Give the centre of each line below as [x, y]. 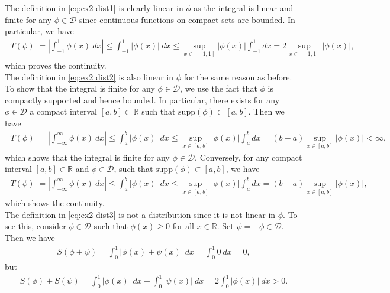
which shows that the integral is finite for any [87, 157]
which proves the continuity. [56, 65]
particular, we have [39, 31]
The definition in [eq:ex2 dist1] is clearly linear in [94, 8]
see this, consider [36, 226]
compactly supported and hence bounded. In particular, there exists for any [142, 100]
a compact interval [63, 111]
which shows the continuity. [55, 203]
